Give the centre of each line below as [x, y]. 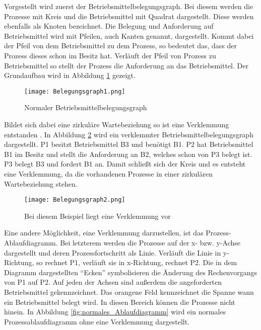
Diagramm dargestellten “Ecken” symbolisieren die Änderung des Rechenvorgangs [131, 272]
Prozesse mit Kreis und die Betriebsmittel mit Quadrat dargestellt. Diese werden [129, 16]
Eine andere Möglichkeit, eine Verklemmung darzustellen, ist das [104, 233]
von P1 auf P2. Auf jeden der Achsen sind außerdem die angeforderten [113, 282]
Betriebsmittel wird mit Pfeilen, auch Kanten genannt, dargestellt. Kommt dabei [129, 35]
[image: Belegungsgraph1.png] [75, 91]
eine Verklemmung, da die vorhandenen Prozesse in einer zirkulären [108, 173]
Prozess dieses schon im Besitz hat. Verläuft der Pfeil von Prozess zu [110, 55]
